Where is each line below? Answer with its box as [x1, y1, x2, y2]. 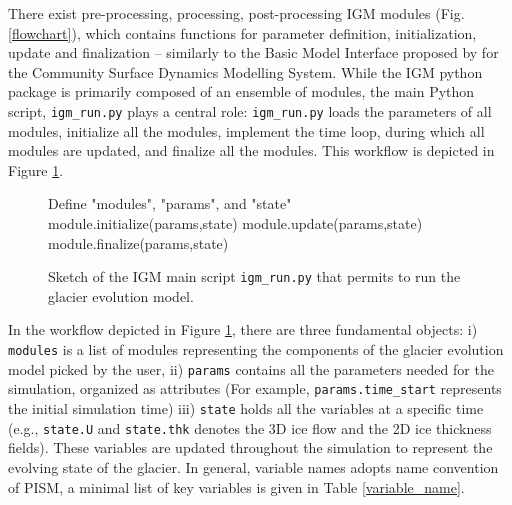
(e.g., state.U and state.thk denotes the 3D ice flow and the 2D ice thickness [8, 417, 492, 438]
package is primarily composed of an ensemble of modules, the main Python [8, 81, 475, 102]
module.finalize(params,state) [48, 232, 229, 253]
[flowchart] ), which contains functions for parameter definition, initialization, [8, 22, 477, 43]
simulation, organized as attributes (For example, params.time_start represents [8, 378, 502, 399]
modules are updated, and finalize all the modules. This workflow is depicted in [8, 140, 495, 161]
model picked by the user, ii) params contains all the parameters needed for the [8, 358, 494, 379]
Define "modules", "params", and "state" [48, 193, 292, 214]
